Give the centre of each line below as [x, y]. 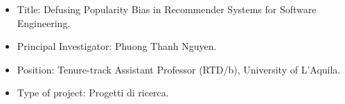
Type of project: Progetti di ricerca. [93, 93]
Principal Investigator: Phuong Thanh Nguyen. [117, 46]
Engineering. [44, 23]
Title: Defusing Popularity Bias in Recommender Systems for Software [167, 9]
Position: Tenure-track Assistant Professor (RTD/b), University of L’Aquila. [179, 69]
